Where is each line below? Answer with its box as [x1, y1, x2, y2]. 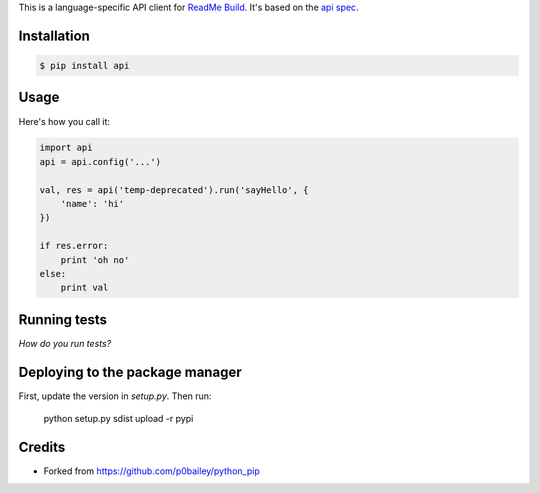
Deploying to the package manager [18, 363, 242, 380]
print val [60, 282, 109, 294]
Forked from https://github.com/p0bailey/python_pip [43, 465, 260, 477]
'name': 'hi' [60, 198, 125, 210]
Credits [18, 439, 66, 455]
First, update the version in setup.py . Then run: [18, 390, 212, 402]
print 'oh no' [60, 254, 130, 265]
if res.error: [39, 240, 109, 252]
